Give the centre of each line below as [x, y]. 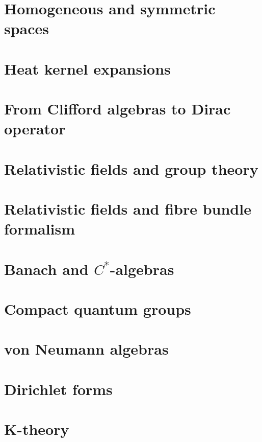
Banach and [46, 269]
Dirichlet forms [58, 389]
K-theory [37, 429]
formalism [40, 229]
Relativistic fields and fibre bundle [128, 209]
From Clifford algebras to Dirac [117, 109]
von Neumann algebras [86, 349]
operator [35, 129]
